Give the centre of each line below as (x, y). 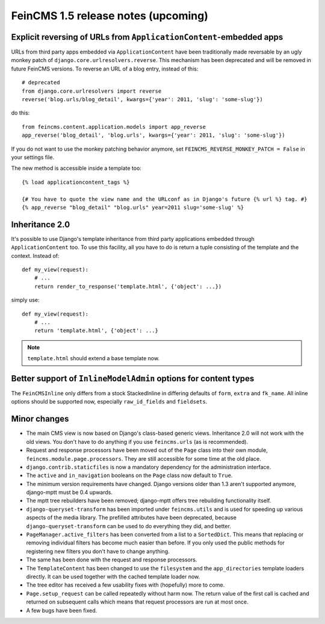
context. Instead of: (35, 255)
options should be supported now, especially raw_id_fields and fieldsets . (109, 402)
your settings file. (32, 157)
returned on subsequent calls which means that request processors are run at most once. (138, 602)
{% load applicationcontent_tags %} (76, 182)
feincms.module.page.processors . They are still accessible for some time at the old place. (144, 458)
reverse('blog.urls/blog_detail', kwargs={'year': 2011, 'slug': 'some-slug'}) (142, 100)
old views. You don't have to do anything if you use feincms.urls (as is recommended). (137, 441)
